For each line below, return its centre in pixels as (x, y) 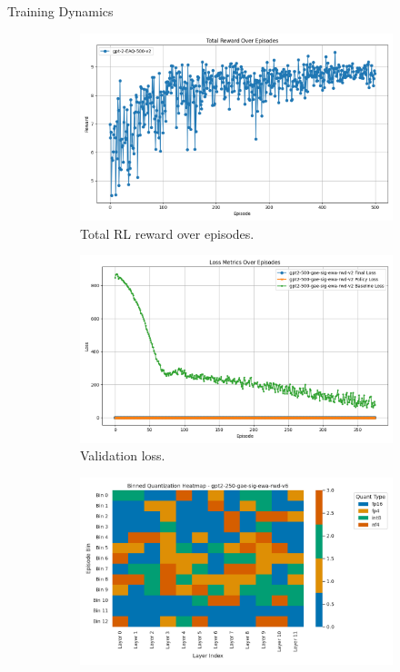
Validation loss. (123, 455)
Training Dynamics (60, 11)
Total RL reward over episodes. (167, 233)
